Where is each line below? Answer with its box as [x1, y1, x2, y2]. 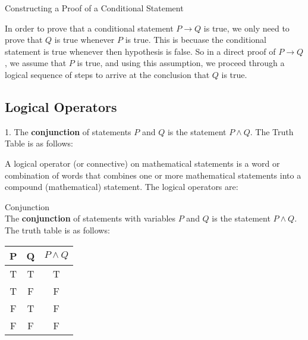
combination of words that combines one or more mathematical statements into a [5, 169, 301, 181]
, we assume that [5, 57, 67, 69]
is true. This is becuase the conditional [125, 33, 266, 46]
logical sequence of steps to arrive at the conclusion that [5, 68, 210, 80]
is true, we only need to [203, 21, 290, 34]
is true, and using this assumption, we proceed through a [77, 57, 285, 69]
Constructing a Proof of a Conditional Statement [5, 2, 184, 14]
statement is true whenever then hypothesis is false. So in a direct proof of [5, 45, 276, 57]
